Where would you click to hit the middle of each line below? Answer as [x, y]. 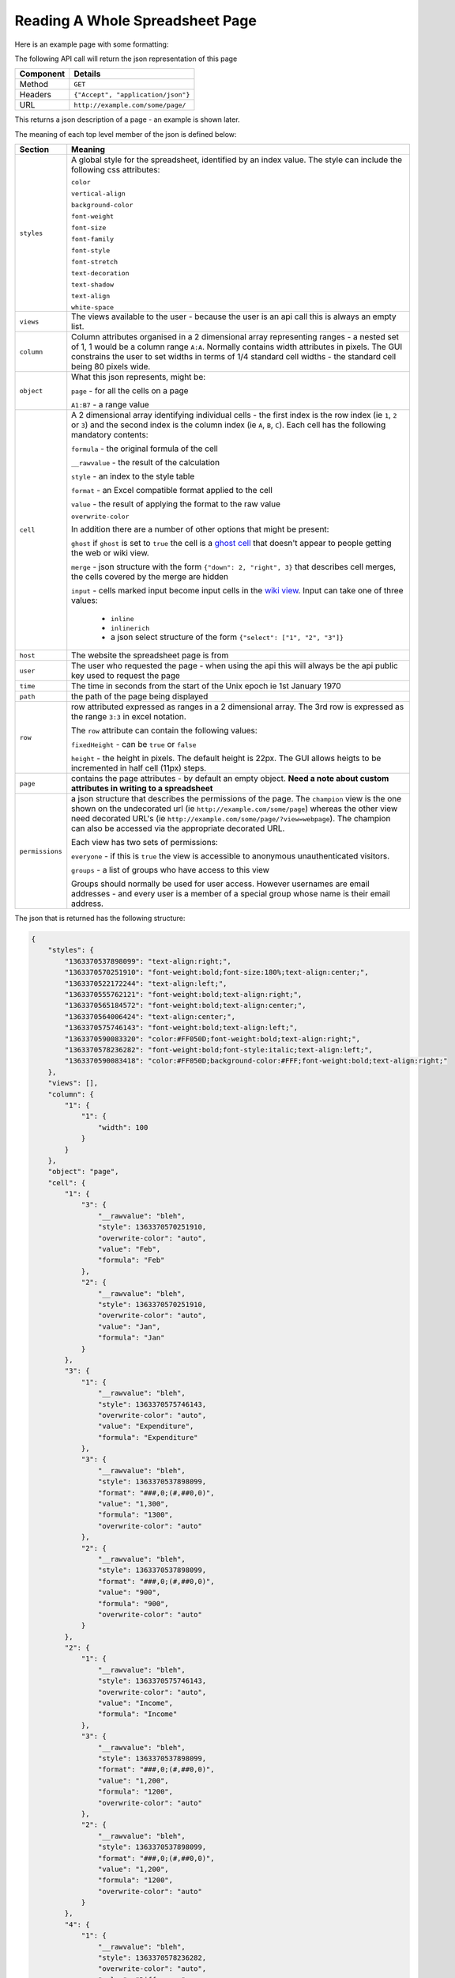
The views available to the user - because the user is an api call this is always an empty [234, 316]
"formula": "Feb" [131, 1260]
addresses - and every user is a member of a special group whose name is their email [231, 894]
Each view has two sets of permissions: [145, 843]
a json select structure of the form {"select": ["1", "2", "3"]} [227, 637]
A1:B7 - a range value [110, 405]
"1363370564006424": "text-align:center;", [150, 1016]
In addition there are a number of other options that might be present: [200, 529]
